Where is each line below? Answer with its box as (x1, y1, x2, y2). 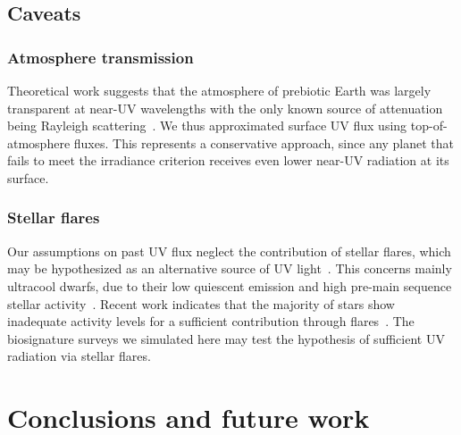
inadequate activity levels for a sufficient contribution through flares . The (7, 312, 415, 330)
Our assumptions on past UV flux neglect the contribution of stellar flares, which (7, 241, 451, 260)
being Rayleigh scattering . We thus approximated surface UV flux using (7, 116, 407, 135)
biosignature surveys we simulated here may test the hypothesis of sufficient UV (7, 329, 445, 347)
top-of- (410, 116, 448, 135)
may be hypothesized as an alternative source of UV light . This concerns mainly (7, 259, 452, 278)
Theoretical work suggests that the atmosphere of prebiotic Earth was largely (7, 81, 432, 99)
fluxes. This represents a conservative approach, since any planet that (73, 133, 455, 152)
